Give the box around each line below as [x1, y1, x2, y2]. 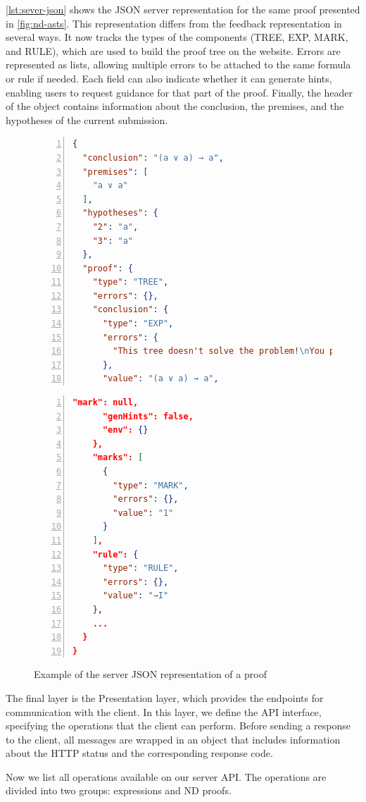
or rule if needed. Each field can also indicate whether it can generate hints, [6, 70, 332, 85]
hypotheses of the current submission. [6, 112, 168, 127]
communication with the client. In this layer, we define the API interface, [6, 704, 322, 719]
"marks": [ [92, 452, 144, 463]
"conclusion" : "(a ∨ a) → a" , [82, 152, 224, 163]
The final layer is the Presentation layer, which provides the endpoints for [6, 690, 324, 705]
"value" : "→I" [102, 591, 169, 601]
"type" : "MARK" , [113, 480, 189, 491]
